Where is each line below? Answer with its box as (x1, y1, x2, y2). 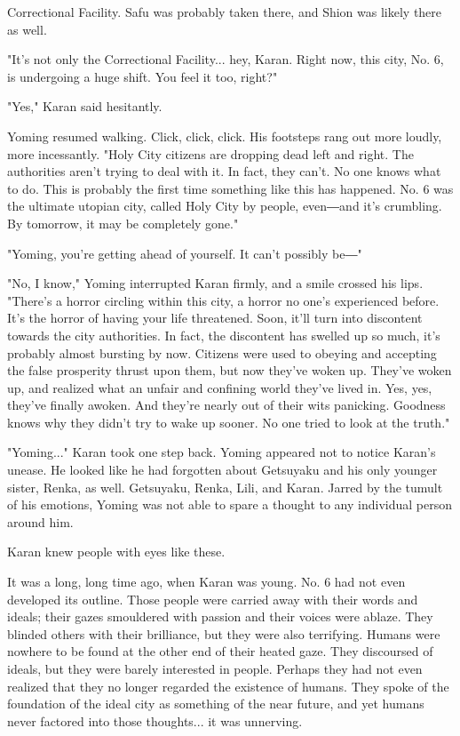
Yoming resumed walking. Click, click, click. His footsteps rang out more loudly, (7, 126, 442, 145)
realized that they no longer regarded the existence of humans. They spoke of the (7, 676, 449, 695)
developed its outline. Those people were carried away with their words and (7, 589, 418, 608)
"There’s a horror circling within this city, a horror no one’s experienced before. (7, 291, 440, 309)
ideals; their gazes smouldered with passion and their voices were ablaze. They (7, 607, 433, 626)
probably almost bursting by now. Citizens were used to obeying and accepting (7, 343, 437, 362)
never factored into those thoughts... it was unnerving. (7, 711, 303, 730)
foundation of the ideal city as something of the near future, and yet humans (7, 694, 424, 713)
